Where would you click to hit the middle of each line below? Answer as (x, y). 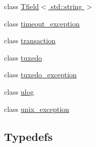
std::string (66, 6)
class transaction (30, 40)
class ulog (19, 91)
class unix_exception (37, 109)
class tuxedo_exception (40, 75)
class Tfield (22, 6)
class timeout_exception (42, 23)
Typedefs (28, 136)
